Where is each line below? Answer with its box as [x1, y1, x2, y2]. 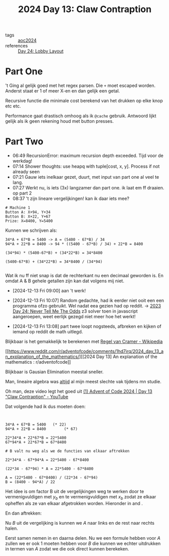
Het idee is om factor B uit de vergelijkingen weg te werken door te [5, 488, 144, 494]
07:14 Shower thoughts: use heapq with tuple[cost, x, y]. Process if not [12, 163, 160, 170]
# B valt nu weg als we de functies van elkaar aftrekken [5, 448, 130, 454]
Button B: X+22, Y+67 [5, 214, 51, 219]
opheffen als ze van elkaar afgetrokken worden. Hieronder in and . [5, 500, 143, 506]
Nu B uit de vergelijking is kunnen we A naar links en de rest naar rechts [5, 520, 155, 526]
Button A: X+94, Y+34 [5, 210, 51, 215]
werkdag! [12, 158, 33, 164]
